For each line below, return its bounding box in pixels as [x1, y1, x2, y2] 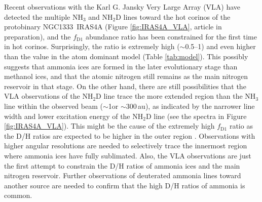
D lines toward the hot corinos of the [116, 11, 231, 22]
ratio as [229, 120, 253, 131]
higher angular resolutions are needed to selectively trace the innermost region [4, 140, 247, 151]
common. [4, 190, 32, 200]
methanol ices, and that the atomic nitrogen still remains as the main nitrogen [4, 71, 248, 82]
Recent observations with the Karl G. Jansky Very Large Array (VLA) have [4, 2, 241, 12]
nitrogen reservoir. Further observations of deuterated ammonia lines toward [4, 170, 241, 181]
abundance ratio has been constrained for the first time [85, 31, 257, 42]
